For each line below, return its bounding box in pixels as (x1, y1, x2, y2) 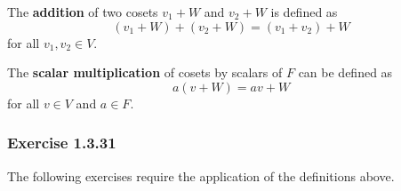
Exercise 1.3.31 (7, 131, 116, 154)
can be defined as (298, 63, 393, 82)
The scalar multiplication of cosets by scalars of (7, 63, 283, 82)
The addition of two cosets (7, 3, 158, 20)
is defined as (270, 3, 338, 20)
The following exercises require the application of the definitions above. (7, 166, 395, 185)
